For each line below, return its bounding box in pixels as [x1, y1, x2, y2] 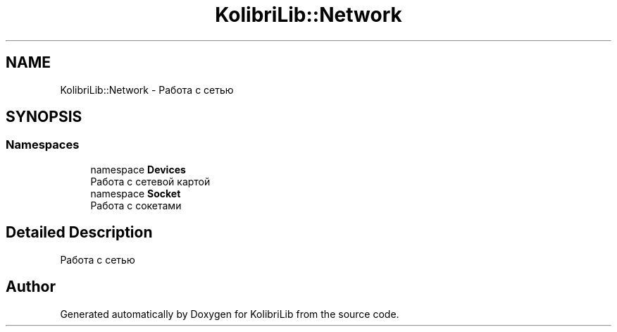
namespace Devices [90, 163, 186, 176]
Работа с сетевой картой [90, 175, 211, 187]
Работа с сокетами [90, 199, 182, 211]
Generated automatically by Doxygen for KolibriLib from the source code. [60, 307, 399, 320]
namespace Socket [90, 187, 181, 199]
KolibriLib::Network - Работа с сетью [60, 83, 234, 96]
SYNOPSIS [6, 108, 82, 126]
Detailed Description [6, 223, 153, 242]
